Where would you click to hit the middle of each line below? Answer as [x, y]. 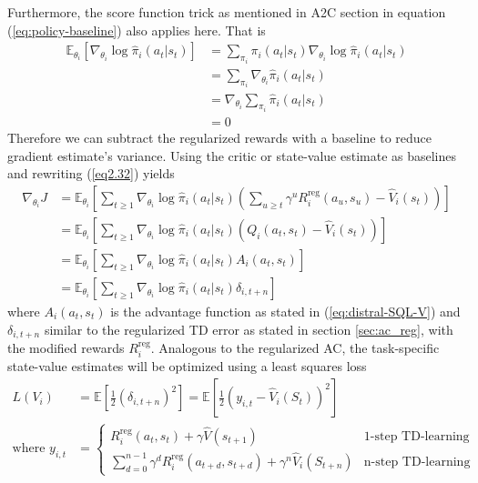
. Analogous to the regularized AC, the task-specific [295, 348]
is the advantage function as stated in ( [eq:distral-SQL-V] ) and [285, 311]
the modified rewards [66, 348]
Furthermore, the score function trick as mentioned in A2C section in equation [227, 12]
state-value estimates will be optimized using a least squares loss [187, 366]
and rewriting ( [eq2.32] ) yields [91, 173]
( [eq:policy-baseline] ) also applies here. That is [137, 30]
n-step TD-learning [417, 462]
